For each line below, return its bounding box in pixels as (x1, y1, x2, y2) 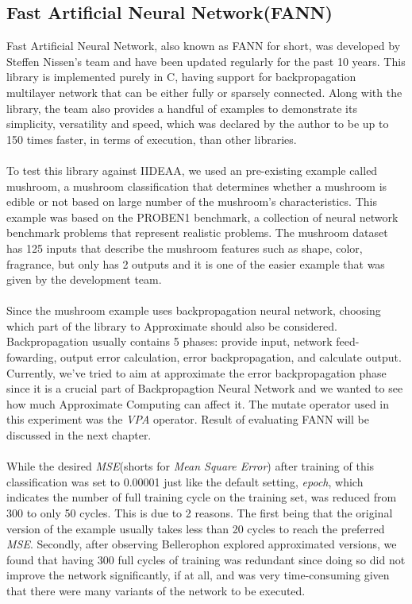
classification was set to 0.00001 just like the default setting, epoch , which (6, 473, 364, 490)
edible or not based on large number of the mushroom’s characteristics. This (6, 193, 377, 210)
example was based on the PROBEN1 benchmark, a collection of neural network (6, 208, 399, 225)
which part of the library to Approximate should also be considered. (6, 317, 337, 334)
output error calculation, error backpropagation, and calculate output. (60, 349, 402, 366)
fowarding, (6, 349, 57, 366)
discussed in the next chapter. (6, 427, 152, 443)
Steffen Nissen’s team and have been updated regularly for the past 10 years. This (6, 52, 406, 69)
